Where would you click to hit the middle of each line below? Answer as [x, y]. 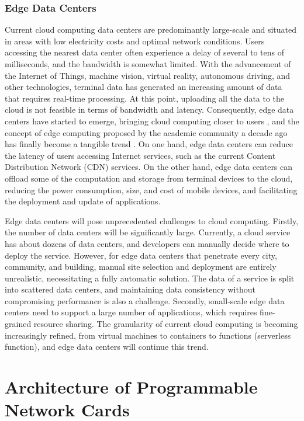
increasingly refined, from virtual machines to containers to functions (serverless [148, 335]
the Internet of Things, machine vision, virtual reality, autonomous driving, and [148, 75]
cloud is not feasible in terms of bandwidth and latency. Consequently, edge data [149, 109]
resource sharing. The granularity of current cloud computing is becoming [166, 324]
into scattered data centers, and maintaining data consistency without [130, 289]
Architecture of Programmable [131, 387]
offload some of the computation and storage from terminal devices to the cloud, [149, 178]
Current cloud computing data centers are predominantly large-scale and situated [151, 29]
